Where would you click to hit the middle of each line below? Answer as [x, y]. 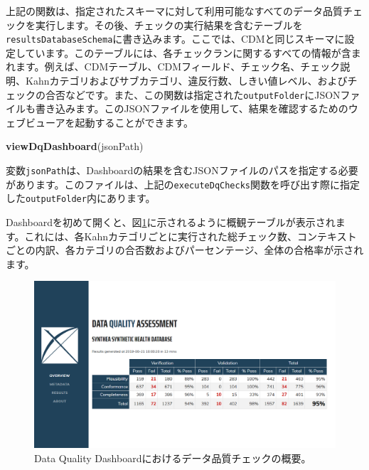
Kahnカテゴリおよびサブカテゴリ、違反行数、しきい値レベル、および [186, 81]
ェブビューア [36, 122]
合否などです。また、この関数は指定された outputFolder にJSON [193, 94]
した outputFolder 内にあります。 [81, 198]
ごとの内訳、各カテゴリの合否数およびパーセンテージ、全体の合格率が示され [185, 250]
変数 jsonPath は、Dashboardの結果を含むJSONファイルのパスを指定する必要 [182, 170]
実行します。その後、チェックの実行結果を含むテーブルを [169, 25]
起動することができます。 [134, 122]
